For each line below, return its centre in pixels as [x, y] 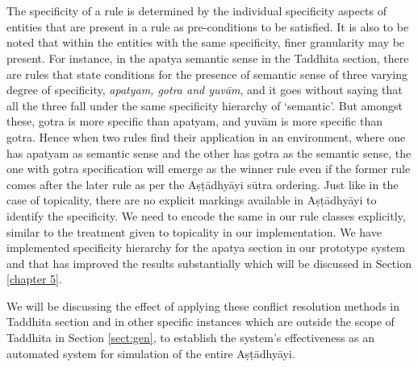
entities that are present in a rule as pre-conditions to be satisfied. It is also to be [208, 26]
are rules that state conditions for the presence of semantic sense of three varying [207, 74]
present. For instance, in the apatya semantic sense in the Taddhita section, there [208, 58]
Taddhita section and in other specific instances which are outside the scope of [201, 322]
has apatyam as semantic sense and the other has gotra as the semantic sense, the [209, 153]
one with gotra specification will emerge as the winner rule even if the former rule [209, 169]
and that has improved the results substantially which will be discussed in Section [209, 263]
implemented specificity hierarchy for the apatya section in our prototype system [206, 247]
